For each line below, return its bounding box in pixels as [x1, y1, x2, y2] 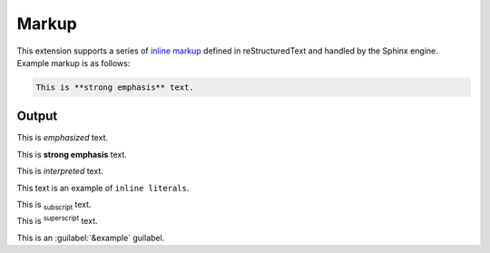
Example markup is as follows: [16, 57, 131, 68]
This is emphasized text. [16, 132, 109, 143]
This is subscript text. [16, 199, 92, 212]
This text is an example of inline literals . [16, 182, 190, 193]
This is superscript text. [16, 214, 98, 227]
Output [16, 109, 58, 124]
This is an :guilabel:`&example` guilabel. [16, 232, 165, 243]
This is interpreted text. [16, 166, 103, 177]
